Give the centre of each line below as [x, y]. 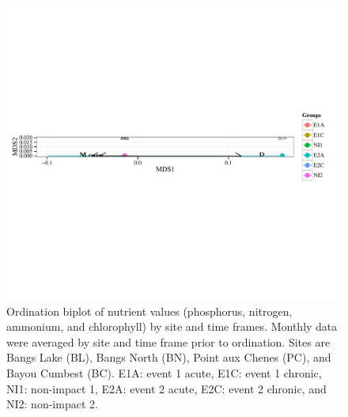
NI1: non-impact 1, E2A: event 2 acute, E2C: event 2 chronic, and [166, 388]
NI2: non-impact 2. [52, 404]
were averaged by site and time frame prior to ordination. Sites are [168, 341]
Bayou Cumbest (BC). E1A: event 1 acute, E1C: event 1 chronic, [164, 372]
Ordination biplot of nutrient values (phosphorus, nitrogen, [149, 311]
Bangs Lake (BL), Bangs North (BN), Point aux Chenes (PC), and [169, 357]
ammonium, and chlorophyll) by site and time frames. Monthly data [172, 326]
